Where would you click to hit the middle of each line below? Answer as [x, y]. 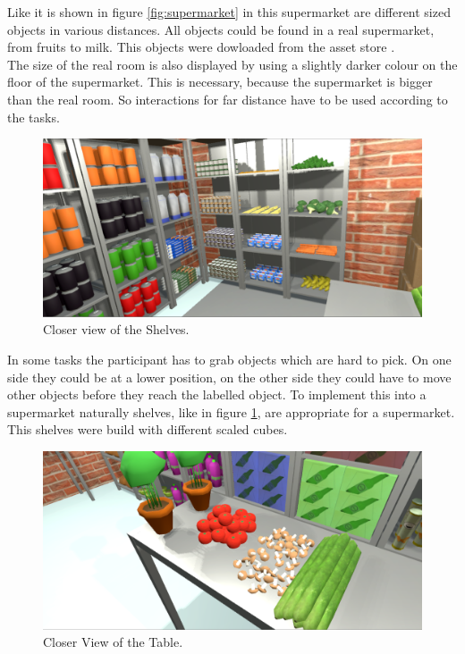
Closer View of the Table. [113, 642]
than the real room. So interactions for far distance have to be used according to [228, 99]
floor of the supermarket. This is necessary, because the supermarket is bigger [220, 82]
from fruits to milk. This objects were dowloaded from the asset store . [201, 47]
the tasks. [34, 117]
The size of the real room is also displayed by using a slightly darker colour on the [232, 64]
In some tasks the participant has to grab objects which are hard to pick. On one [229, 359]
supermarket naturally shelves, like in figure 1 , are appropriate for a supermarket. [231, 411]
